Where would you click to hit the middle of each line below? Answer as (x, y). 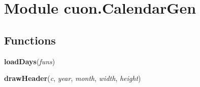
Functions (30, 40)
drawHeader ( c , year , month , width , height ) (73, 78)
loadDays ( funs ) (30, 61)
